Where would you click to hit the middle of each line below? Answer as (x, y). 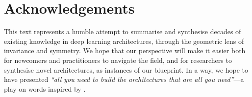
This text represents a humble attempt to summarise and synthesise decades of (123, 31)
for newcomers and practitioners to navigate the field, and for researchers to (118, 60)
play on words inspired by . (45, 88)
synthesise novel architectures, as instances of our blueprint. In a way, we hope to (126, 69)
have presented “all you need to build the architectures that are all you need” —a (124, 79)
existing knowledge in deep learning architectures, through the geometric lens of (124, 41)
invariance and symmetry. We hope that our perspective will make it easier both (125, 50)
